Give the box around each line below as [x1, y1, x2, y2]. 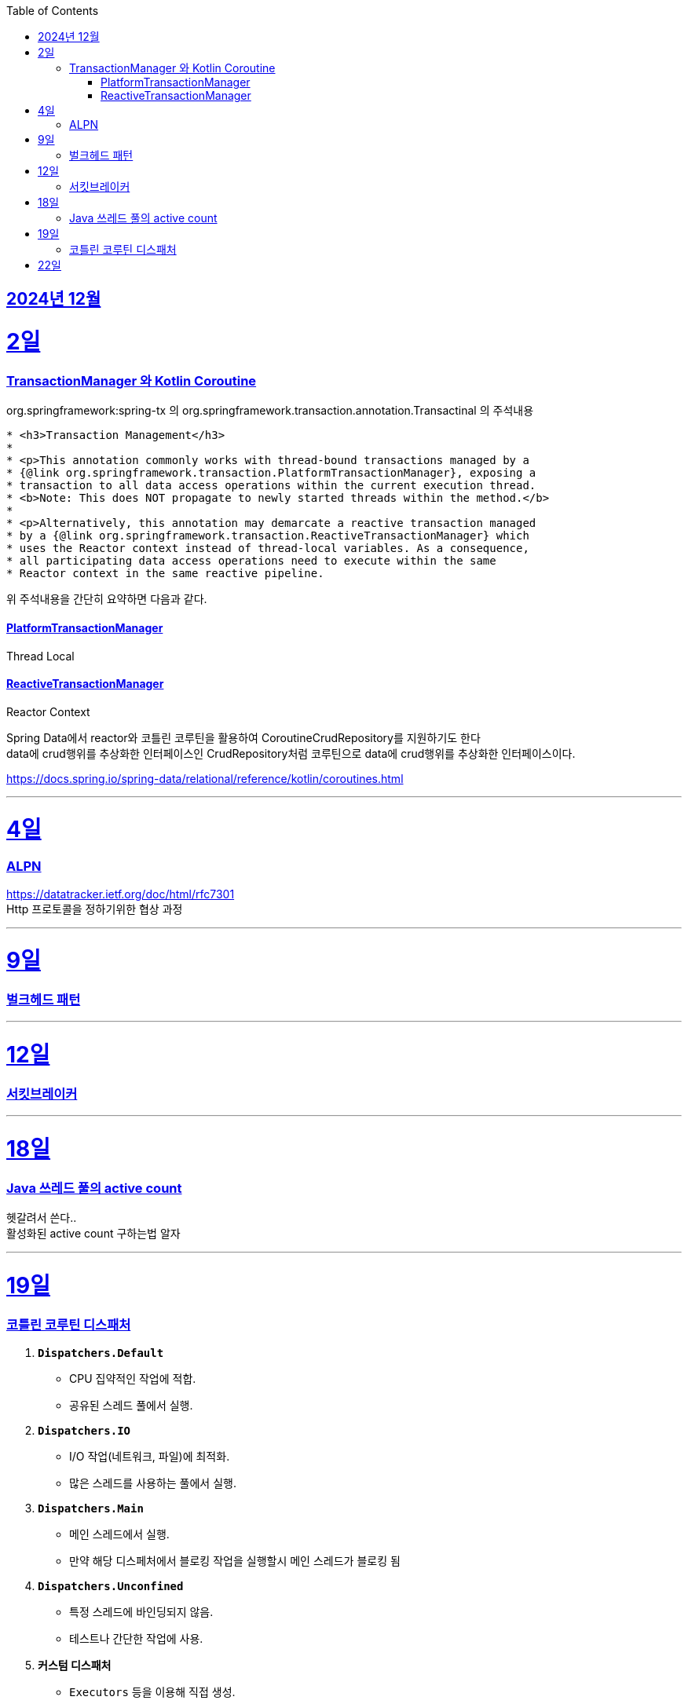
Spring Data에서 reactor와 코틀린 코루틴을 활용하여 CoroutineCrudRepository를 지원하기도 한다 [6, 730, 481, 744]
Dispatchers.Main [38, 1502, 144, 1516]
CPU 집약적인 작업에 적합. [69, 1372, 196, 1386]
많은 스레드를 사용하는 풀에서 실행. [69, 1476, 236, 1490]
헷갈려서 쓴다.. [6, 1211, 77, 1225]
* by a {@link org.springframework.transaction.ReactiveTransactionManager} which [6, 529, 529, 543]
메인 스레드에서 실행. [69, 1527, 170, 1541]
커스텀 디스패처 [38, 1658, 112, 1673]
